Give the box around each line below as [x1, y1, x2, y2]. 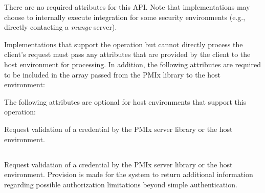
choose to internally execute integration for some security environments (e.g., [4, 11, 246, 22]
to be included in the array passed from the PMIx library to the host [4, 69, 221, 80]
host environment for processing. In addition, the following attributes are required [4, 59, 261, 69]
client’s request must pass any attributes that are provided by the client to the [4, 49, 251, 60]
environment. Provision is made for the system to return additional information [4, 169, 253, 180]
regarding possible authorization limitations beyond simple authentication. [4, 179, 237, 189]
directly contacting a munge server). [4, 22, 117, 32]
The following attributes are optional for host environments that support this [4, 96, 247, 107]
